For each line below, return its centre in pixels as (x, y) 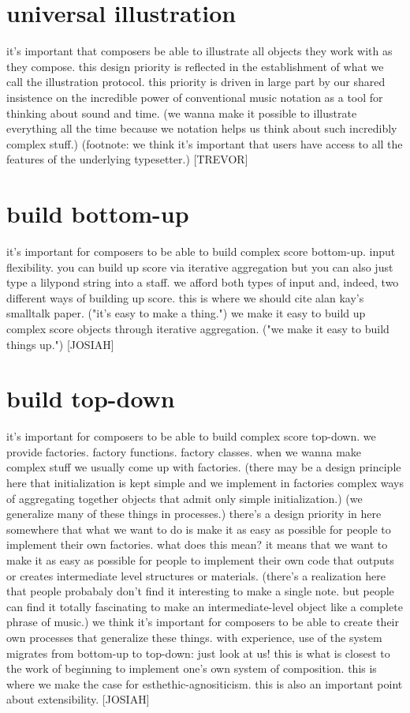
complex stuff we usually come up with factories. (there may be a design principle (204, 467)
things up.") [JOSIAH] (60, 344)
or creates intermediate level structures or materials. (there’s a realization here (196, 575)
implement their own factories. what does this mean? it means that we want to (197, 544)
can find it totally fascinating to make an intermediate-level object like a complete (205, 606)
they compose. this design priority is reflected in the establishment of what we (195, 66)
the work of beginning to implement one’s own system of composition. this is (192, 668)
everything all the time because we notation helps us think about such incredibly (202, 128)
